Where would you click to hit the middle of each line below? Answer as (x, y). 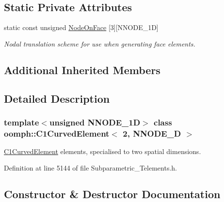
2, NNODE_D (152, 133)
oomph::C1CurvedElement (57, 133)
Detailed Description (57, 98)
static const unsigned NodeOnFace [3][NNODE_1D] (81, 27)
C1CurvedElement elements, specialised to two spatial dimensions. (103, 151)
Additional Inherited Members (82, 70)
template (22, 122)
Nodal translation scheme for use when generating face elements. (100, 43)
